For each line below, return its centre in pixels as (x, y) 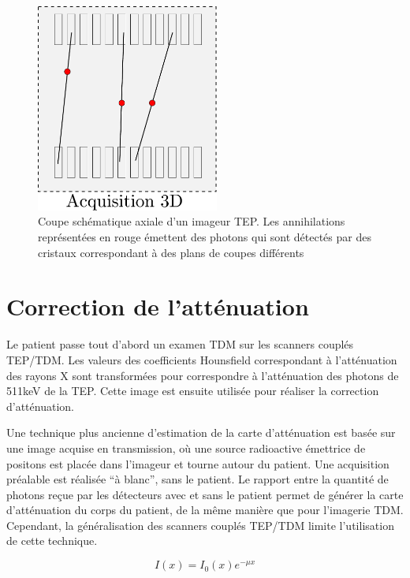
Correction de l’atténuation (158, 306)
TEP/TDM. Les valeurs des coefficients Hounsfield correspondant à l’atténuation (202, 359)
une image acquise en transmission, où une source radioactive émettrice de (186, 447)
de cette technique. (52, 541)
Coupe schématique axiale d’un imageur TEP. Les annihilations (192, 221)
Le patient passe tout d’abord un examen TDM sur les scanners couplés (180, 344)
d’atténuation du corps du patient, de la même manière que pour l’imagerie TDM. (205, 510)
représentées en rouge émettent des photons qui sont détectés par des (205, 237)
